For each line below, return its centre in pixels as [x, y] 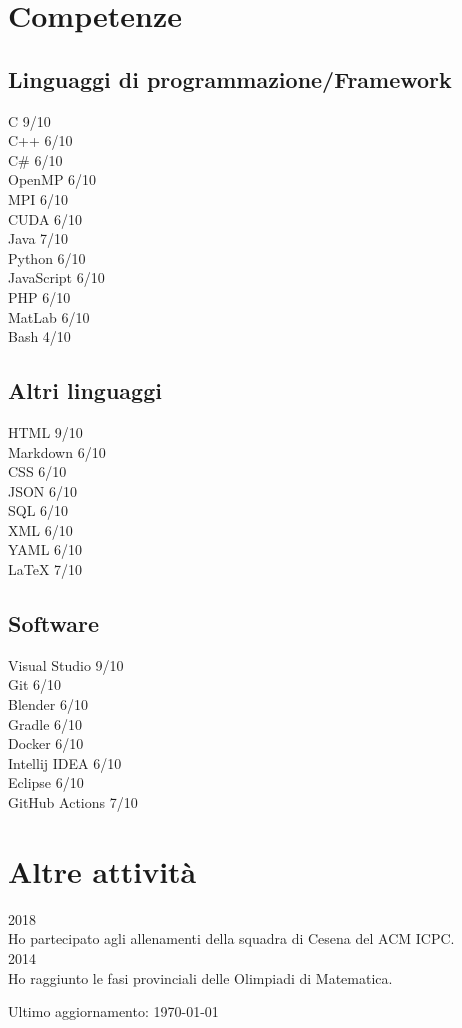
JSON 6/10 [43, 490]
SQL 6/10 [38, 510]
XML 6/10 [40, 529]
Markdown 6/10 [57, 451]
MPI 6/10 [38, 198]
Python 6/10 [47, 257]
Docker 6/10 [46, 743]
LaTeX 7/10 [45, 569]
